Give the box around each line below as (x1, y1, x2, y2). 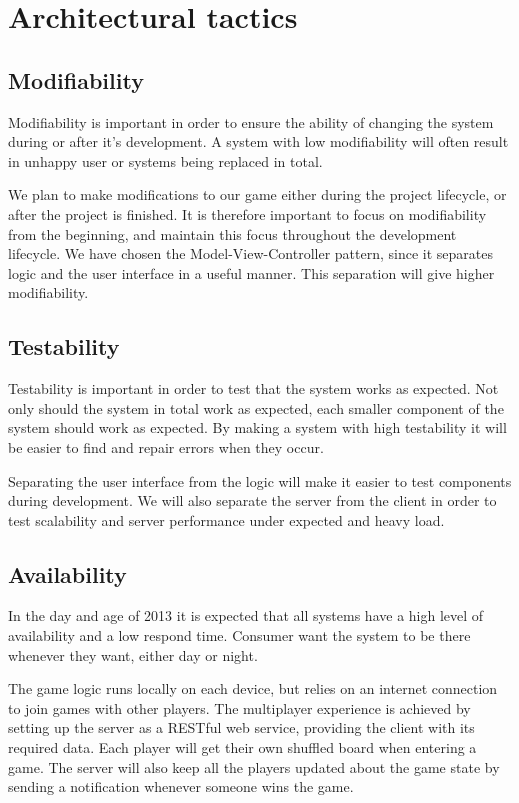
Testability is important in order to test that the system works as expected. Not (8, 378, 499, 399)
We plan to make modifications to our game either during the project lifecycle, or (8, 184, 507, 205)
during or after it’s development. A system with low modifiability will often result (8, 131, 509, 152)
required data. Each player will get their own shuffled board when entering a (8, 737, 477, 758)
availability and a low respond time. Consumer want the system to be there (8, 625, 471, 646)
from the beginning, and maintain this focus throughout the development (8, 223, 457, 244)
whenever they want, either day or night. (8, 644, 258, 665)
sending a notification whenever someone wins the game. (8, 776, 354, 797)
